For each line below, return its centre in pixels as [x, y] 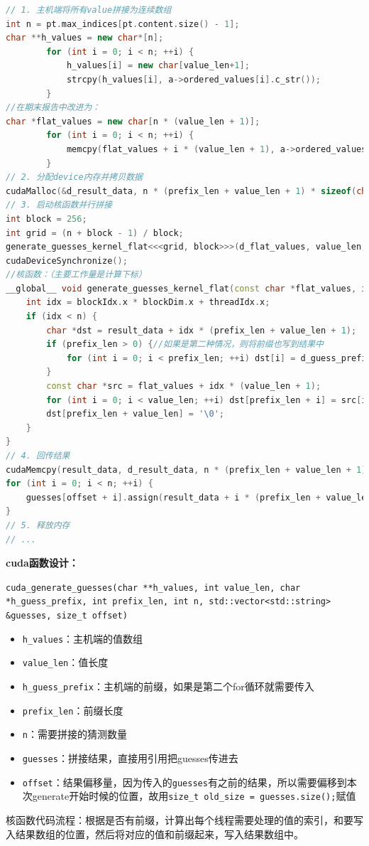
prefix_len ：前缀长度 [73, 710]
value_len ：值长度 [65, 662]
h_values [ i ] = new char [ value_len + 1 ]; [158, 66]
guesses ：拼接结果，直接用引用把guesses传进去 [130, 758]
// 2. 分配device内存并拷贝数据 [74, 177]
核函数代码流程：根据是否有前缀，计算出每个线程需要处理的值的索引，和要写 [184, 819]
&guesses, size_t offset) [67, 616]
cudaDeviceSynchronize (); [67, 261]
